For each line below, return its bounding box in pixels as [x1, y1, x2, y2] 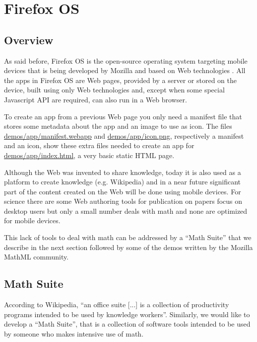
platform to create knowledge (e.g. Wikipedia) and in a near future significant [4, 176, 241, 187]
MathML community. [4, 252, 69, 262]
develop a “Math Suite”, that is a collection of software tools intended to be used [4, 319, 251, 329]
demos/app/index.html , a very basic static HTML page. [4, 150, 175, 160]
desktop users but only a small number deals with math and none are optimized [4, 205, 248, 216]
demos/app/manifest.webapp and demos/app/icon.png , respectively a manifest [4, 130, 244, 141]
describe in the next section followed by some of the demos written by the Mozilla [4, 242, 253, 252]
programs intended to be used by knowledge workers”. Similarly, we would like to [4, 309, 250, 319]
